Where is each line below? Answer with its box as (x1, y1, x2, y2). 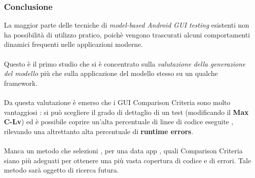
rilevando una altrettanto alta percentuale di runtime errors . (4, 126, 193, 136)
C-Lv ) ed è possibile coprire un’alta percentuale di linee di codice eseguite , (4, 116, 233, 127)
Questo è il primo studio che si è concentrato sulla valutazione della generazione (4, 58, 246, 69)
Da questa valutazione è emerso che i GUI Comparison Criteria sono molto (4, 97, 230, 107)
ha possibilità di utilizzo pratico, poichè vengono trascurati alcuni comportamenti (4, 29, 250, 39)
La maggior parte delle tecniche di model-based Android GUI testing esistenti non (4, 20, 250, 30)
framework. (4, 77, 38, 88)
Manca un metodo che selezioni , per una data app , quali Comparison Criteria (4, 145, 243, 155)
